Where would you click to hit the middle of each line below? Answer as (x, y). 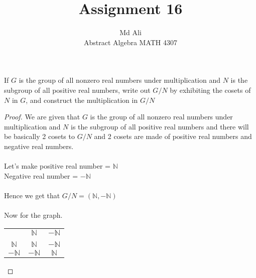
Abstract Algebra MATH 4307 (131, 42)
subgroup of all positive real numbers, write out (77, 90)
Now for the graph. (33, 215)
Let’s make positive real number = (57, 166)
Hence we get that (32, 195)
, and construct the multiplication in (82, 100)
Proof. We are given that (42, 117)
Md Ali (131, 32)
